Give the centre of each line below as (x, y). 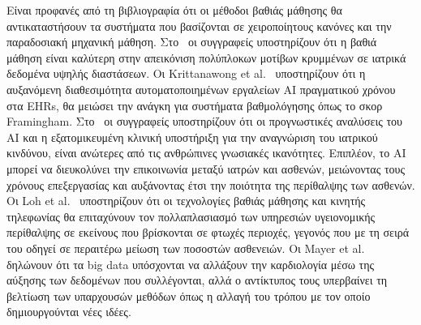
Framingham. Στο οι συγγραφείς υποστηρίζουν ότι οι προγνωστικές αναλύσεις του (204, 121)
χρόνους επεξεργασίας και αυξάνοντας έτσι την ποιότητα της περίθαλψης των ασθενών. (211, 184)
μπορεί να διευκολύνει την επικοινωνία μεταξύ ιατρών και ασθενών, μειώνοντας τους (206, 168)
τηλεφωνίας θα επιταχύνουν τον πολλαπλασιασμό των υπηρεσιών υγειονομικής (191, 216)
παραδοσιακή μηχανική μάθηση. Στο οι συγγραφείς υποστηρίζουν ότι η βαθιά (192, 42)
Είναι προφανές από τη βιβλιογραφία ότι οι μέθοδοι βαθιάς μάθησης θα (174, 10)
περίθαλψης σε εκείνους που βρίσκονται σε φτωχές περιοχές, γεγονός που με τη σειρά (208, 232)
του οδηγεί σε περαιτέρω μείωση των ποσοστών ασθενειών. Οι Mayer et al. (186, 248)
